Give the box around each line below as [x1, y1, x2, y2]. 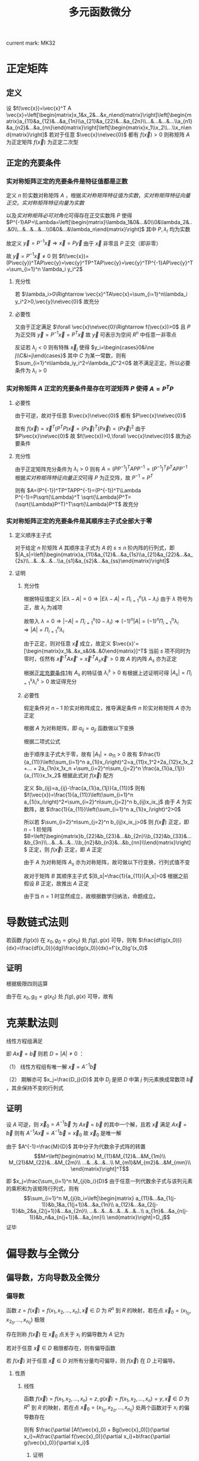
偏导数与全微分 [6, 1247, 80, 1261]
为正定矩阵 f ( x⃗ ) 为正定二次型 [6, 138, 79, 146]
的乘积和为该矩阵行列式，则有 [6, 1185, 79, 1192]
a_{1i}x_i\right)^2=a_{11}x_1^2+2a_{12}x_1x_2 [86, 758, 194, 766]
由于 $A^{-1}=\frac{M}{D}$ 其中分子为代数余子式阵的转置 [6, 1143, 146, 1150]
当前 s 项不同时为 [148, 647, 191, 654]
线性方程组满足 [6, 1038, 43, 1045]
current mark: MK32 [6, 39, 56, 46]
